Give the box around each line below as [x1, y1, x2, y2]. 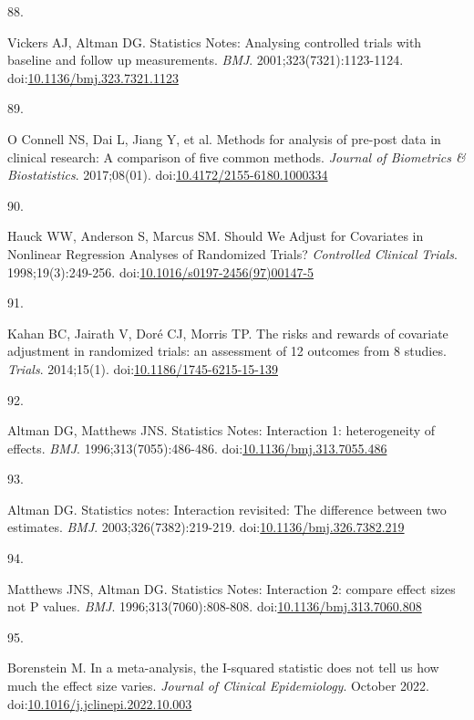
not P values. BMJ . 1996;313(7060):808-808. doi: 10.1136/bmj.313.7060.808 [7, 597, 422, 616]
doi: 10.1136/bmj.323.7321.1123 [7, 68, 179, 87]
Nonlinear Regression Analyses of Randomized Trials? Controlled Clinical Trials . [7, 244, 458, 263]
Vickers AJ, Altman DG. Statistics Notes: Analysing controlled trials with [7, 32, 422, 51]
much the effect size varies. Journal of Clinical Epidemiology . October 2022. [7, 676, 429, 695]
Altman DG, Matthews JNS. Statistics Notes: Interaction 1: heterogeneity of [7, 421, 436, 440]
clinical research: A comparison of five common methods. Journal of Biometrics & [7, 147, 466, 166]
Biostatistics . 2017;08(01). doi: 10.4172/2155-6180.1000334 [7, 165, 328, 184]
